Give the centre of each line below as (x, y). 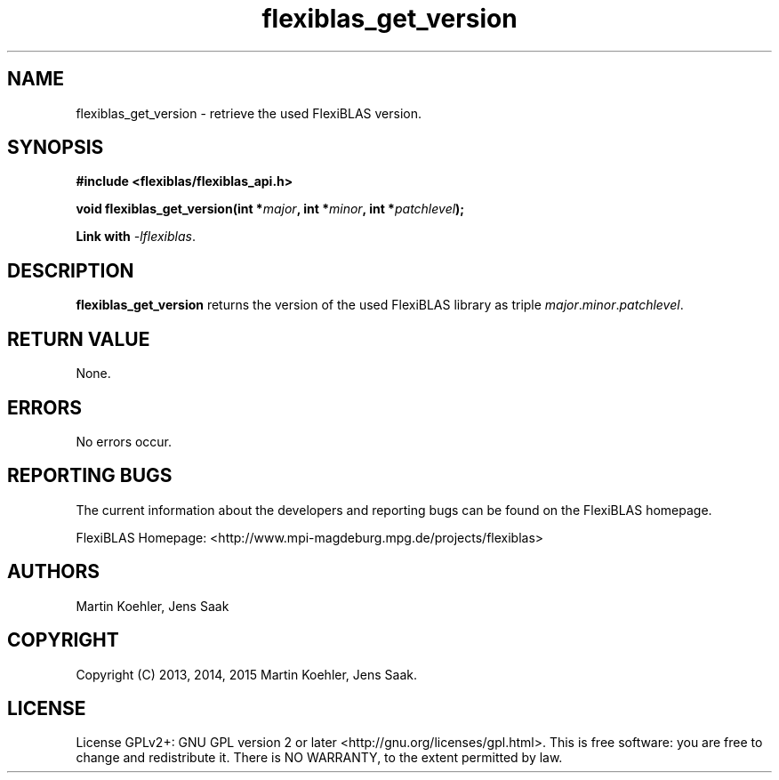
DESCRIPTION (71, 270)
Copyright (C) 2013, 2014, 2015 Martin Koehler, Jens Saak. (246, 674)
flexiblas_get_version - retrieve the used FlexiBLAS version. (249, 113)
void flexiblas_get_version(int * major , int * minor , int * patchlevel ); (270, 209)
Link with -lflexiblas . (136, 237)
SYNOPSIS (56, 148)
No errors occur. (124, 441)
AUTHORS (54, 572)
